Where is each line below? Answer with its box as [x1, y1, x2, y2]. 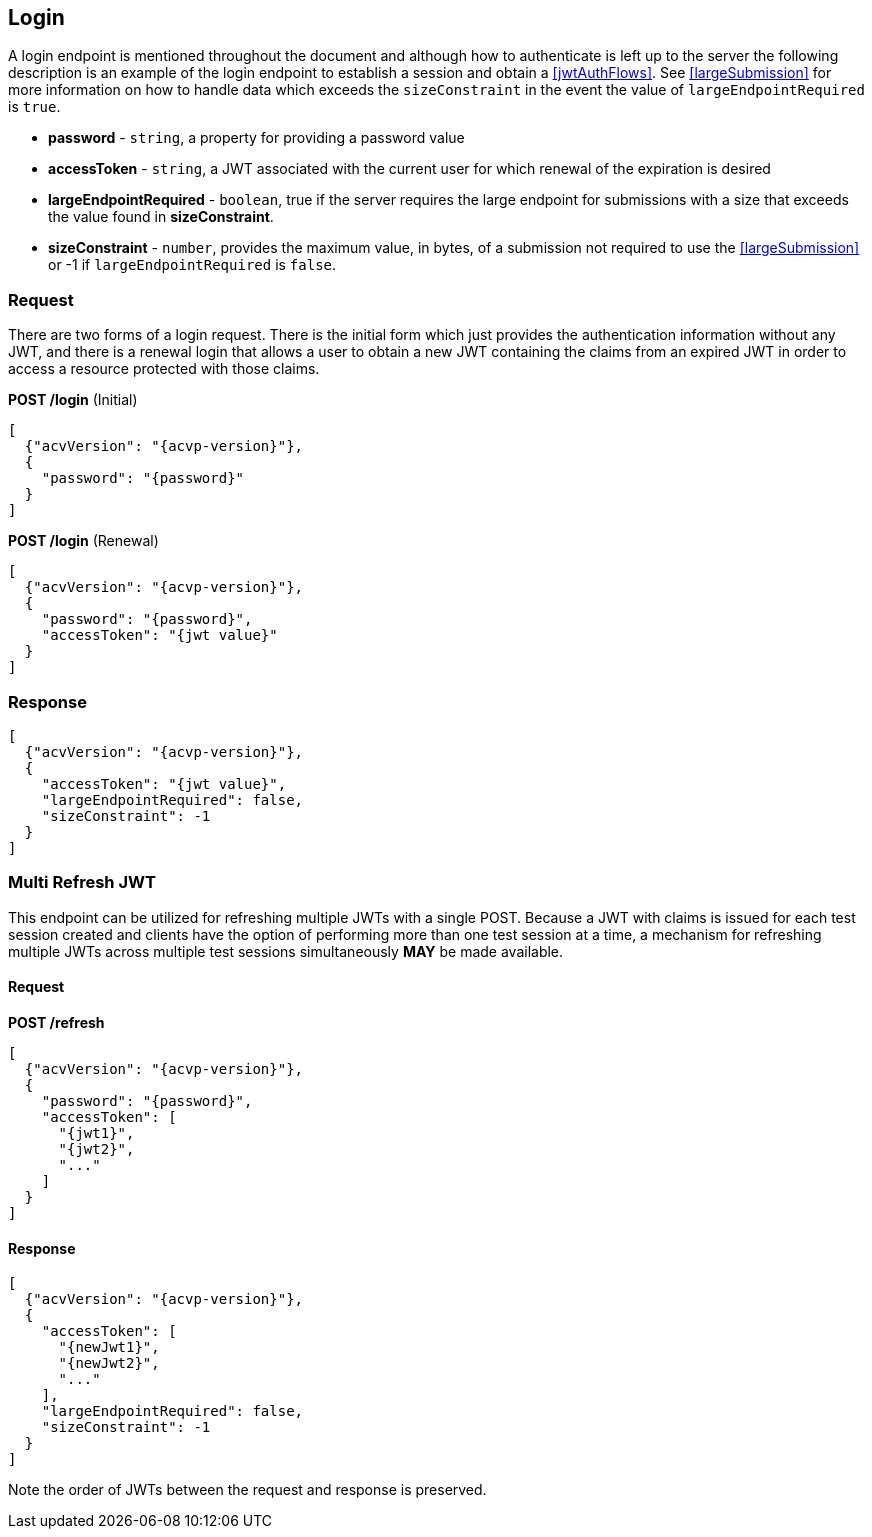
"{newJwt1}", [58, 1339, 160, 1356]
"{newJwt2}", [58, 1355, 160, 1372]
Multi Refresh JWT [8, 872, 156, 893]
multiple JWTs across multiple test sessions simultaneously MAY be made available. [8, 942, 564, 960]
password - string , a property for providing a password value [48, 129, 465, 147]
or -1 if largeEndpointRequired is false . [48, 256, 337, 274]
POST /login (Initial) [8, 391, 138, 409]
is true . [8, 98, 61, 116]
